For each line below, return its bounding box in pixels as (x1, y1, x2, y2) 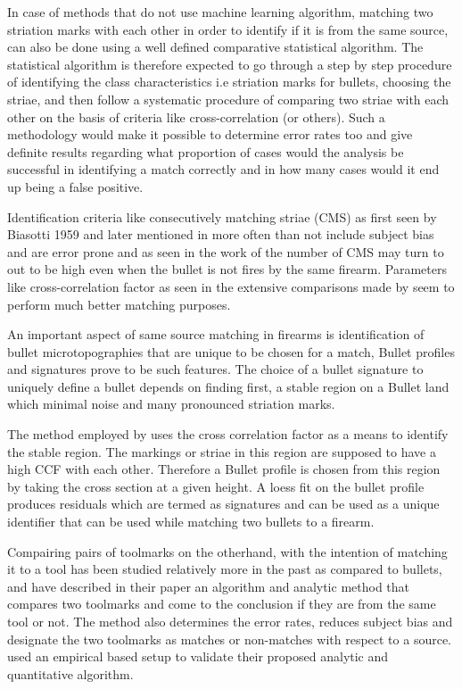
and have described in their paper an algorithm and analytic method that (7, 577, 410, 595)
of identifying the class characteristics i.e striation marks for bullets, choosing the (7, 72, 451, 91)
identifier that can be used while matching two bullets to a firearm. (7, 512, 375, 531)
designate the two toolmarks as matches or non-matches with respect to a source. (7, 629, 451, 648)
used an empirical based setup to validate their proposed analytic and (7, 647, 389, 666)
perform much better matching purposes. (7, 295, 231, 313)
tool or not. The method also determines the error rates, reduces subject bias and (7, 612, 453, 630)
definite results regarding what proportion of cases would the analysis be (7, 142, 404, 161)
